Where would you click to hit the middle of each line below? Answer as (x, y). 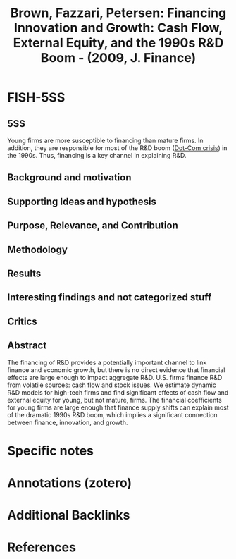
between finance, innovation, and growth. (68, 422)
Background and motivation (69, 178)
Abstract (27, 346)
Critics (22, 321)
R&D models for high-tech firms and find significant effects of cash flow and (118, 392)
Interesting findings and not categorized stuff (110, 297)
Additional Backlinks (69, 515)
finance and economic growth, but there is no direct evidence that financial (116, 370)
